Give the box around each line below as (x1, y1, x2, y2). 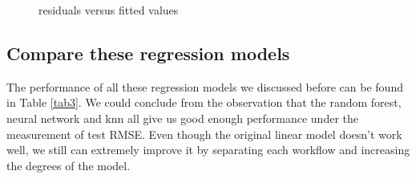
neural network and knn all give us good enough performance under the (6, 109, 358, 126)
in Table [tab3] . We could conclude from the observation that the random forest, (6, 94, 402, 111)
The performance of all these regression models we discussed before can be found (6, 78, 403, 95)
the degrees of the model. (6, 157, 131, 173)
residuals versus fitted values (38, 2, 179, 18)
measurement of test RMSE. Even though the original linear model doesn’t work (6, 125, 402, 142)
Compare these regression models (6, 40, 290, 65)
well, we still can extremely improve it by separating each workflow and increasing (6, 141, 410, 158)
